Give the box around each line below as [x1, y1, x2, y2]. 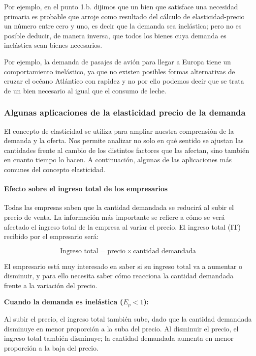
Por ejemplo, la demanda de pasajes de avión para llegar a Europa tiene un [4, 56, 231, 66]
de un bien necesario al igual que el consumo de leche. [4, 85, 166, 95]
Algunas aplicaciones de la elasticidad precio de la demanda [4, 106, 246, 119]
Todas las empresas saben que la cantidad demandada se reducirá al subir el [4, 202, 234, 212]
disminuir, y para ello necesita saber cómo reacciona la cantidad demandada [4, 270, 234, 281]
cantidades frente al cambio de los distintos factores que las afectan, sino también [4, 145, 249, 155]
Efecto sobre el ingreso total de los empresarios [4, 183, 168, 194]
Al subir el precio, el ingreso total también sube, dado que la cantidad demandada [4, 313, 252, 324]
